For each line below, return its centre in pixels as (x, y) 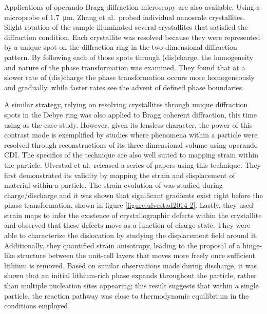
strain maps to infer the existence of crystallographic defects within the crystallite (133, 215)
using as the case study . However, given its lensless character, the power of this (128, 124)
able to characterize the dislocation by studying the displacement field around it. (131, 235)
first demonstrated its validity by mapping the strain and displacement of (120, 175)
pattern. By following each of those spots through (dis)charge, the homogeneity (129, 57)
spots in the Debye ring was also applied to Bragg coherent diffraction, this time (131, 114)
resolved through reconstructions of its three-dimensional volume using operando (131, 144)
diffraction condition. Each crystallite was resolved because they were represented (132, 37)
